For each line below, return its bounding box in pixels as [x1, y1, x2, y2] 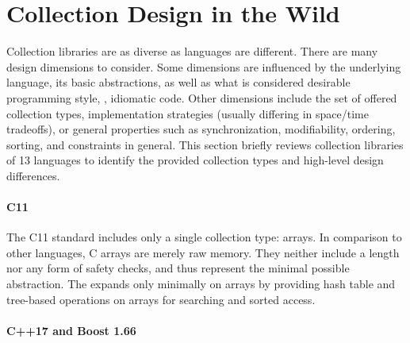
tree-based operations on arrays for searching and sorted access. [6, 291, 316, 307]
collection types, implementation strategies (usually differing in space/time [6, 105, 370, 121]
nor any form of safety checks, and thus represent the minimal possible [6, 260, 350, 276]
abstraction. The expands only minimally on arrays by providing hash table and [6, 276, 396, 292]
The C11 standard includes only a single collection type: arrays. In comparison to [6, 229, 402, 245]
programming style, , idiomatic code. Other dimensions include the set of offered [6, 89, 397, 106]
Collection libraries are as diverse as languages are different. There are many [6, 43, 378, 60]
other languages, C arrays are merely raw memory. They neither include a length [6, 244, 400, 260]
